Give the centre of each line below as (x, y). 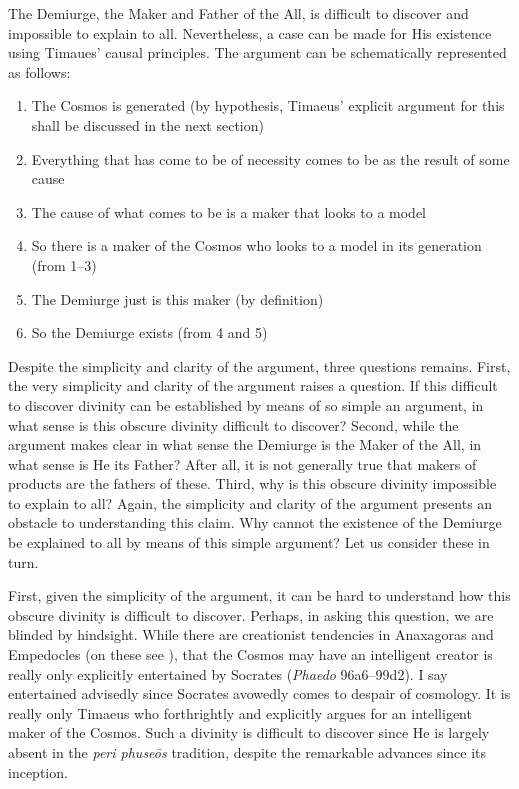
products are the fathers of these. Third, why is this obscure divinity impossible (252, 483)
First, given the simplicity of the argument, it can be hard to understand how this (259, 595)
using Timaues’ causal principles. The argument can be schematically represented (257, 52)
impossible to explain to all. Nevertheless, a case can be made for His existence (250, 32)
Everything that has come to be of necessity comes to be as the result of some (270, 158)
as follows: (39, 71)
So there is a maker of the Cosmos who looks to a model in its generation (256, 245)
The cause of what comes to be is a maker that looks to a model (229, 211)
